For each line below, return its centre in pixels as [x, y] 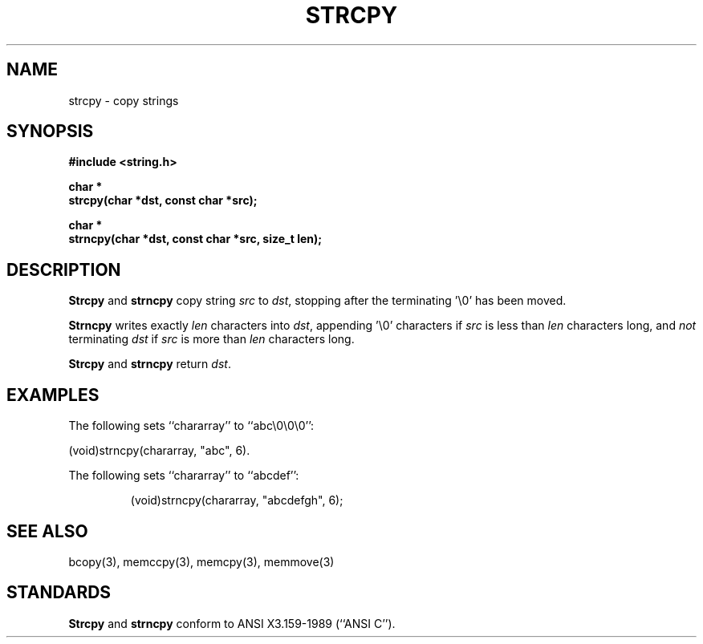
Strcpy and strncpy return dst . [150, 364]
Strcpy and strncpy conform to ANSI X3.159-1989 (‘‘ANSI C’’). [232, 623]
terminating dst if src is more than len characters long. [211, 339]
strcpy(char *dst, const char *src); [163, 200]
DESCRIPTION [64, 269]
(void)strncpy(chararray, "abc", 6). [159, 451]
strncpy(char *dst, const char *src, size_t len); [195, 239]
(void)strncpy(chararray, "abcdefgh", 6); [237, 500]
